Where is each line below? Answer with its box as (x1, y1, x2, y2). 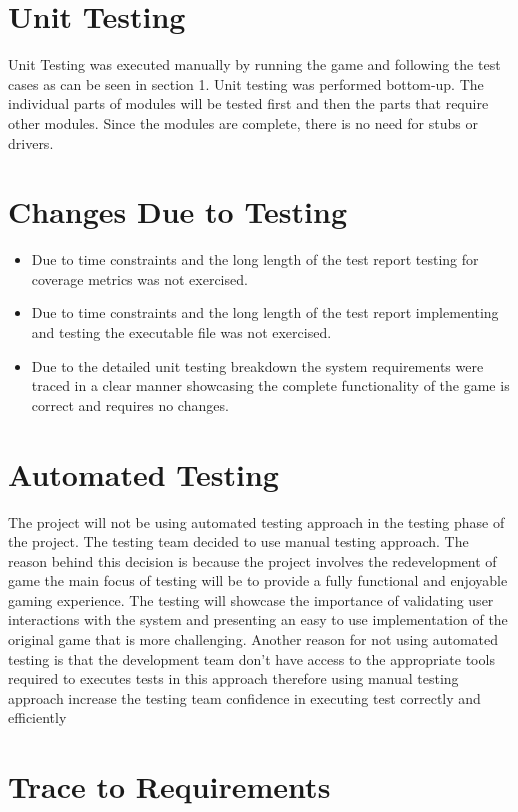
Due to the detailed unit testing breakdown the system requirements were (31, 355, 484, 376)
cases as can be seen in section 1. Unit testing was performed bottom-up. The (8, 73, 484, 94)
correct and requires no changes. (31, 394, 229, 415)
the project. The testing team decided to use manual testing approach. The (8, 531, 469, 552)
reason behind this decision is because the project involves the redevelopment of (8, 550, 497, 571)
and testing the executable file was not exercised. (31, 322, 332, 342)
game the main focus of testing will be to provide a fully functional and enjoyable (8, 570, 508, 591)
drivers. (8, 132, 54, 153)
